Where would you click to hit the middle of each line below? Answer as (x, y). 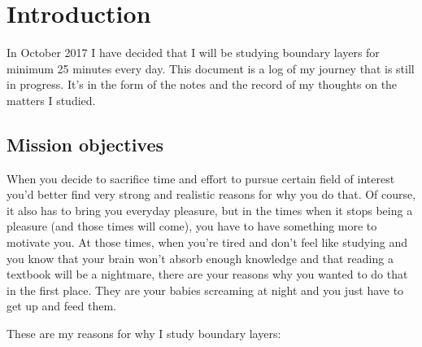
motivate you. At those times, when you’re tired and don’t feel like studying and (207, 242)
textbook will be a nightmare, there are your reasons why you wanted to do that (207, 274)
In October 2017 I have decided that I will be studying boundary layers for (193, 53)
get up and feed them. (61, 306)
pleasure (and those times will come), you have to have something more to (192, 226)
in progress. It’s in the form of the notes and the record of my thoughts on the (202, 84)
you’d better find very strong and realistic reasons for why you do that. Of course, (211, 194)
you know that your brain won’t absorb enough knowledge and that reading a (200, 258)
